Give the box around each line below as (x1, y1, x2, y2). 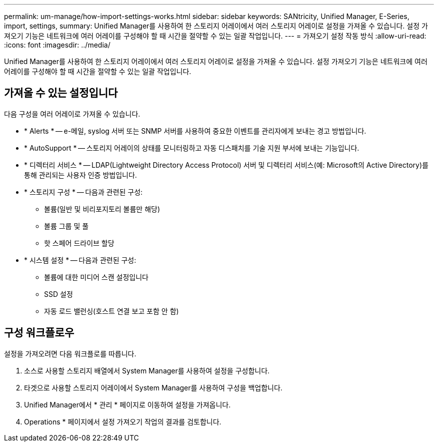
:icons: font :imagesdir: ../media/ (4, 41, 110, 49)
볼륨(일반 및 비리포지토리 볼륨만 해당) (44, 204, 160, 213)
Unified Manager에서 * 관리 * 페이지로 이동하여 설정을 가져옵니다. (24, 400, 231, 409)
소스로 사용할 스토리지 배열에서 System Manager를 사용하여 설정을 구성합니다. (24, 366, 270, 375)
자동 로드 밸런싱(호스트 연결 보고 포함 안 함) (44, 306, 179, 315)
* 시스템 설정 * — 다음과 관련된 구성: (24, 255, 136, 264)
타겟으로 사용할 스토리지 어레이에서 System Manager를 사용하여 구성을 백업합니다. (24, 383, 282, 392)
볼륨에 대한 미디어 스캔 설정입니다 (44, 272, 148, 281)
